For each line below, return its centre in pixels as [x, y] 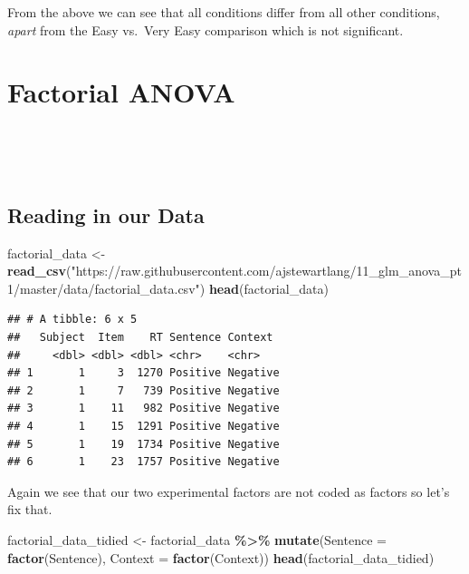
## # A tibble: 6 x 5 [72, 320]
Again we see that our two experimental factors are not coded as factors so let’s [229, 491]
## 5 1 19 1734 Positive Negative [144, 444]
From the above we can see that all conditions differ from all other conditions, [224, 12]
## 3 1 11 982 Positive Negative [144, 409]
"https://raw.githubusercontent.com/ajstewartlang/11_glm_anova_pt [266, 271]
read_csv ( [39, 271]
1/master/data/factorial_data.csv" [104, 288]
